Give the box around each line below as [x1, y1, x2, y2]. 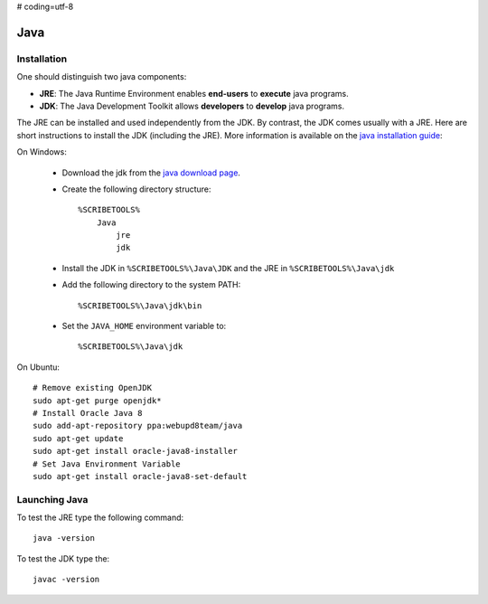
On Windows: [16, 146, 67, 157]
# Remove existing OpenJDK [33, 382, 153, 393]
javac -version [33, 574, 100, 585]
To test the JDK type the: [16, 552, 110, 564]
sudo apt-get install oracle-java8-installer [33, 446, 239, 457]
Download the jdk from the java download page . [61, 167, 241, 178]
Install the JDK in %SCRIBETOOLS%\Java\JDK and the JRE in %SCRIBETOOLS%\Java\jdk [61, 262, 395, 273]
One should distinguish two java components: [16, 71, 187, 82]
